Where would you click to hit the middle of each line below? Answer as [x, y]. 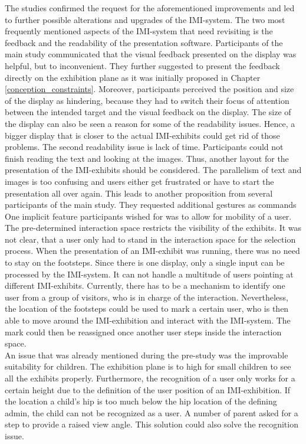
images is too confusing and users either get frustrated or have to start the [139, 181]
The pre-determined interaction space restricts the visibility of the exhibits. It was [153, 228]
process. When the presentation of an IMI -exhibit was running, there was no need [152, 251]
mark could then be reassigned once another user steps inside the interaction [143, 332]
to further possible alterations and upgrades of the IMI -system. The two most [145, 19]
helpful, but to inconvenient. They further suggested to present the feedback [142, 65]
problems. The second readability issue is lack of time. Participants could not [144, 147]
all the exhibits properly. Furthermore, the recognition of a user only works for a [150, 378]
